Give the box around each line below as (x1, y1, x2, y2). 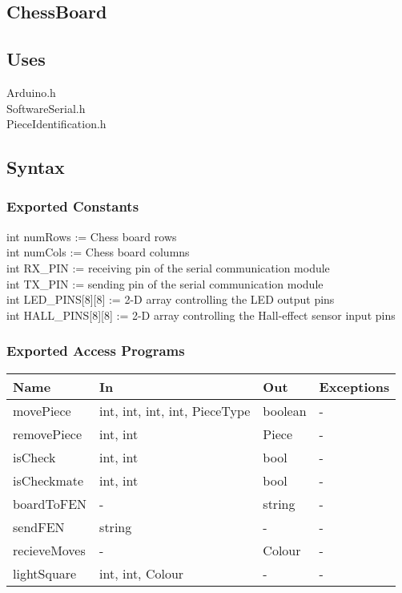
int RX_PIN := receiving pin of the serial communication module (6, 259, 330, 276)
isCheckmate (13, 470, 84, 490)
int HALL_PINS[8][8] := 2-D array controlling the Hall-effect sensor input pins (6, 306, 396, 323)
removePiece (13, 424, 82, 443)
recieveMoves (13, 540, 86, 559)
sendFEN (13, 517, 65, 536)
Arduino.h (6, 83, 56, 100)
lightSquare (13, 563, 77, 583)
